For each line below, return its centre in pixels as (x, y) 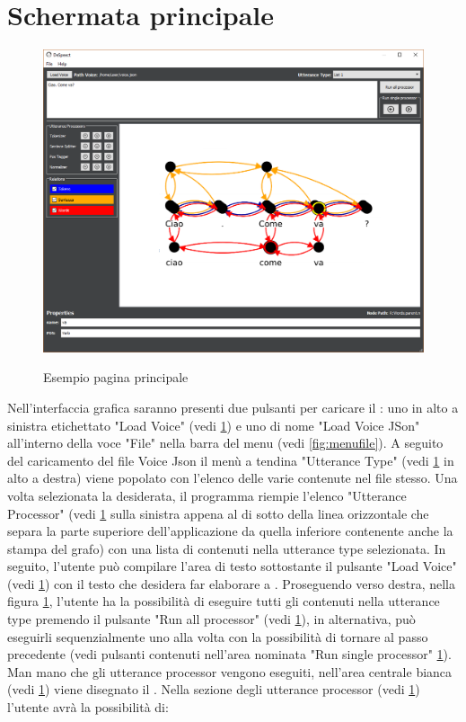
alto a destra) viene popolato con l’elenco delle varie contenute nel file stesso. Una (233, 478)
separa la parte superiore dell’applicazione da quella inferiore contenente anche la (230, 531)
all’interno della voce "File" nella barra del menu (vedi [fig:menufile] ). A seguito (225, 443)
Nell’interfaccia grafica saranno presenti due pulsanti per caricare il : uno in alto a (233, 407)
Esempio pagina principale (116, 377)
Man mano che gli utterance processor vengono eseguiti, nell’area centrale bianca (230, 671)
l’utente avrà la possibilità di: (88, 707)
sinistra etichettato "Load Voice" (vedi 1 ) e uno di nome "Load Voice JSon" (214, 425)
